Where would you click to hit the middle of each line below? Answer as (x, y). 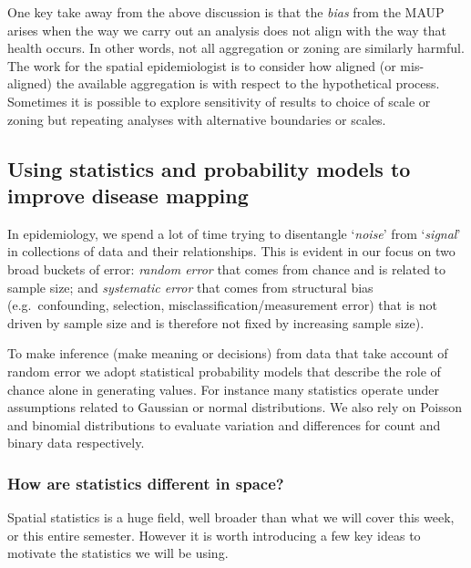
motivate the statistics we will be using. (118, 553)
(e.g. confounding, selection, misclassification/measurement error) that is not (222, 305)
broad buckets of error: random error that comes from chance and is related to (227, 269)
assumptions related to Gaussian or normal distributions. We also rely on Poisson (235, 407)
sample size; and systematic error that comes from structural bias (190, 287)
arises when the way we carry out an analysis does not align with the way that (227, 30)
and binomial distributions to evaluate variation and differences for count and (224, 424)
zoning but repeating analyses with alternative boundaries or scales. (197, 119)
